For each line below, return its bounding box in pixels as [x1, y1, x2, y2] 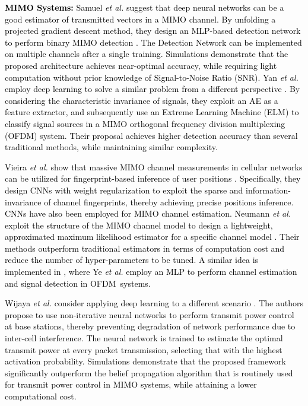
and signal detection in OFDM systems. [5, 277, 151, 289]
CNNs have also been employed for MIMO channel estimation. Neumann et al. [5, 207, 291, 220]
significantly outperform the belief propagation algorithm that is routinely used [5, 366, 293, 379]
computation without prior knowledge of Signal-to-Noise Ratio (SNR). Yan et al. [5, 71, 299, 83]
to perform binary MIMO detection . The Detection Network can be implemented [5, 36, 302, 48]
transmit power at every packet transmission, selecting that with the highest [5, 343, 282, 356]
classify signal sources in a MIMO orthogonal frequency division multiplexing [5, 117, 285, 129]
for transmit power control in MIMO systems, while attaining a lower [5, 378, 257, 391]
